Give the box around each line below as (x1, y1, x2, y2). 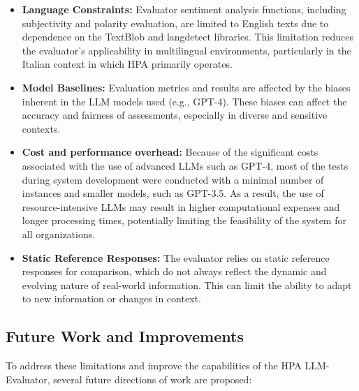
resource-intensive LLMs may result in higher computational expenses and (22, 199, 340, 214)
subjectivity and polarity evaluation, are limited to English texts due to (22, 15, 329, 30)
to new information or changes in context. (22, 291, 201, 306)
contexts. (22, 121, 61, 135)
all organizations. (22, 226, 96, 241)
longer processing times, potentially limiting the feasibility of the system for (22, 213, 346, 228)
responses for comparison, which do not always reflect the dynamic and (22, 264, 327, 279)
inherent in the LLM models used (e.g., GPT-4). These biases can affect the (22, 94, 347, 108)
